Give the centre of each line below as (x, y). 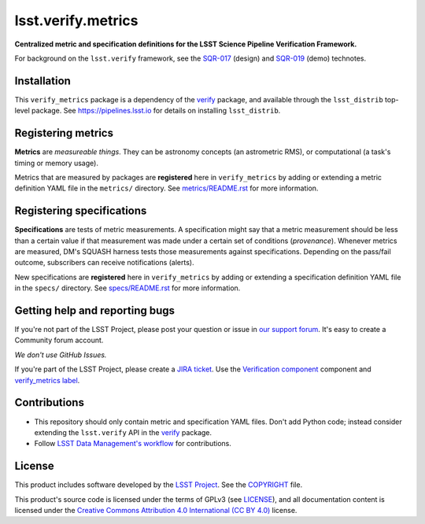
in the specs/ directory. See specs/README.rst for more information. (128, 288)
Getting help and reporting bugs (95, 310)
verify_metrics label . (47, 380)
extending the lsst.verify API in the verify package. (123, 432)
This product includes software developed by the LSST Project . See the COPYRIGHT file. (159, 485)
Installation (42, 81)
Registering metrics (64, 133)
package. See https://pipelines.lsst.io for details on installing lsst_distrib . (156, 111)
